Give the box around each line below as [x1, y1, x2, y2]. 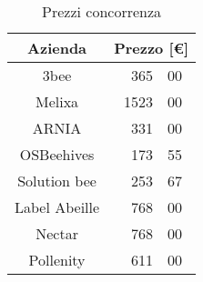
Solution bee [17, 170, 96, 191]
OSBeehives [19, 144, 95, 165]
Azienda [27, 37, 87, 58]
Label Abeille [15, 196, 100, 217]
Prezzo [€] [114, 37, 189, 58]
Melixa [36, 91, 79, 112]
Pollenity [28, 249, 86, 270]
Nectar [36, 223, 78, 244]
